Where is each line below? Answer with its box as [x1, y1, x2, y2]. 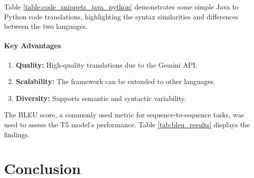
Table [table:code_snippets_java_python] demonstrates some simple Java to [4, 1, 239, 11]
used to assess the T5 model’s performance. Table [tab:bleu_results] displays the [4, 119, 250, 129]
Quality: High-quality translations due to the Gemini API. [15, 59, 198, 70]
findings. [4, 129, 30, 139]
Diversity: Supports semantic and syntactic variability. [15, 92, 186, 103]
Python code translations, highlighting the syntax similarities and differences [4, 11, 239, 21]
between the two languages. [4, 21, 88, 31]
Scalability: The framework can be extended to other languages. [15, 76, 216, 87]
